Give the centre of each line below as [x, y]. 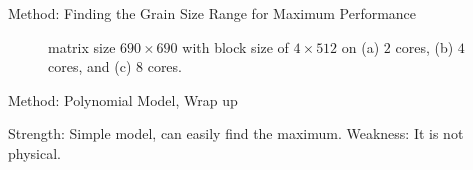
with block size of [235, 46]
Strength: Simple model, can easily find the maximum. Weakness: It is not [236, 133]
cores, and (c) [90, 66]
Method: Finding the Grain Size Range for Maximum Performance [212, 13]
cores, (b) [424, 46]
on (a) [360, 46]
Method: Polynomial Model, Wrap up [123, 99]
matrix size [82, 46]
